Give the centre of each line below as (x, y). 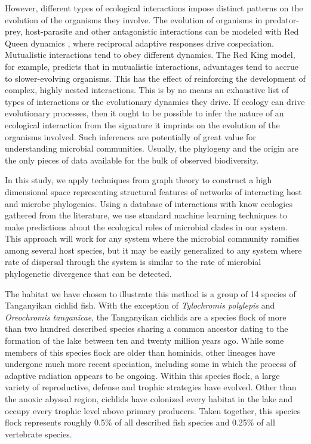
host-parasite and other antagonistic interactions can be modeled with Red (162, 31)
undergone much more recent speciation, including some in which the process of (150, 364)
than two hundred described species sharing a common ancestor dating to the (147, 329)
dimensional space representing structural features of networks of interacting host (153, 191)
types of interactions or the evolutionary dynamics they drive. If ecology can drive (155, 101)
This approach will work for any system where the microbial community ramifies (152, 238)
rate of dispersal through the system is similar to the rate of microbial (133, 262)
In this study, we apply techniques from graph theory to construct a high (138, 180)
